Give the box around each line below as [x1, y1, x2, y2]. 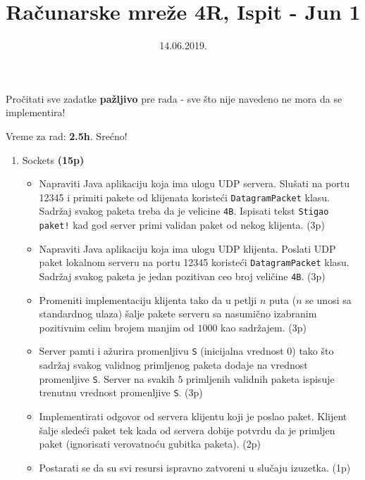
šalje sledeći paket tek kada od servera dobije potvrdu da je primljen [39, 422, 335, 437]
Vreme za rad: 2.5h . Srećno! [6, 128, 128, 143]
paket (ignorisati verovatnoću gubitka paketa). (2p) [39, 436, 261, 451]
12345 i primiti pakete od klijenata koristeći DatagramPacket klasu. [39, 189, 330, 204]
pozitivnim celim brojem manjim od [39, 320, 194, 334]
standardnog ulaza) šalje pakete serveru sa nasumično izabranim [39, 306, 317, 321]
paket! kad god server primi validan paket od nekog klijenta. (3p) [39, 217, 325, 232]
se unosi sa [305, 292, 352, 307]
